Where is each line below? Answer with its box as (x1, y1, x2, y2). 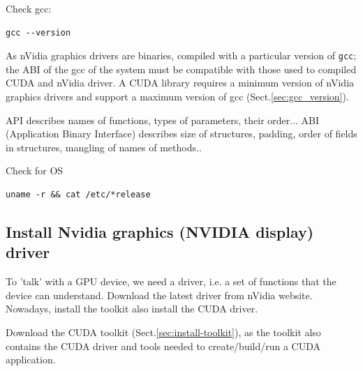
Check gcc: (6, 1, 52, 15)
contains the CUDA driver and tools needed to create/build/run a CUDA (6, 338, 321, 353)
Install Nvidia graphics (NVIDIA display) (6, 220, 314, 242)
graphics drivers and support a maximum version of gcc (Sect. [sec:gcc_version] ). (6, 89, 349, 104)
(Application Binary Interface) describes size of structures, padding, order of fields (6, 126, 357, 141)
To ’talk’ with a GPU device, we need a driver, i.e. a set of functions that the (6, 274, 336, 289)
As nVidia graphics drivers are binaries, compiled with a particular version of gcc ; (6, 48, 357, 63)
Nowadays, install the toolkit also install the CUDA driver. (6, 301, 258, 316)
